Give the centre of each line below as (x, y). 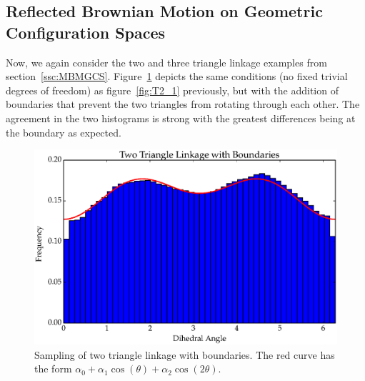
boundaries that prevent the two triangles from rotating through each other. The (183, 104)
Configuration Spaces (86, 32)
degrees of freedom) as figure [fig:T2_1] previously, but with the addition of (172, 90)
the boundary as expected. (64, 132)
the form (53, 368)
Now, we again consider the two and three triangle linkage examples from (166, 62)
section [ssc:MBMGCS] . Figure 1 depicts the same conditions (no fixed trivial (177, 76)
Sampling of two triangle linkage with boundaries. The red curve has (185, 354)
